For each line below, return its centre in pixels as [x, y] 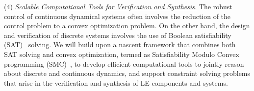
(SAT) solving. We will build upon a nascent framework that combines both [120, 45]
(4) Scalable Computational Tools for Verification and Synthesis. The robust [118, 6]
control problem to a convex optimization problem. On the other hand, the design [127, 26]
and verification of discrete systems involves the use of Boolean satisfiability [118, 35]
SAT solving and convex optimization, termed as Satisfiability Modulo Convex [122, 54]
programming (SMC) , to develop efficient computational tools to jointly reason [124, 64]
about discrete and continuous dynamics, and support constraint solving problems [127, 73]
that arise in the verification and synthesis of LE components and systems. [116, 82]
